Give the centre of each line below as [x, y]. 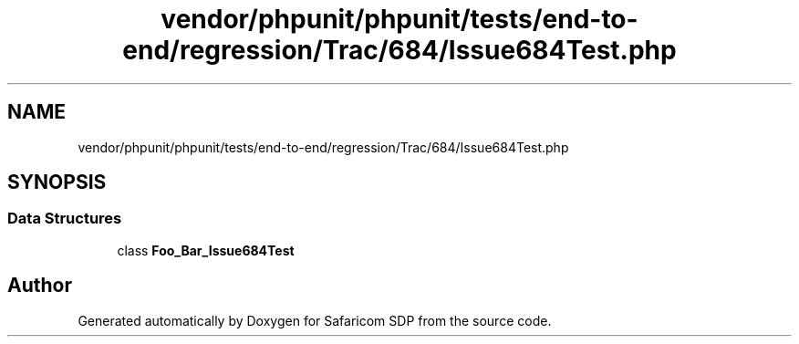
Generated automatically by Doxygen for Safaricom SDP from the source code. [315, 320]
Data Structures [65, 219]
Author [40, 286]
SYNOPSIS [57, 182]
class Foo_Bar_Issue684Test [206, 250]
